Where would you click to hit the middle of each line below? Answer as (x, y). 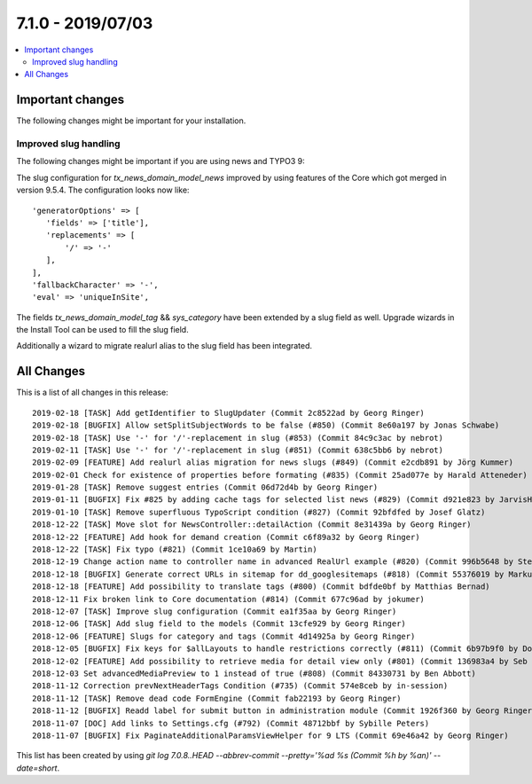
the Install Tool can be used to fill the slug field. (103, 330)
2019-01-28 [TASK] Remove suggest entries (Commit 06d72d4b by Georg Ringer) (205, 487)
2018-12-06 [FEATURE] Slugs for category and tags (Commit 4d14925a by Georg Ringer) (224, 636)
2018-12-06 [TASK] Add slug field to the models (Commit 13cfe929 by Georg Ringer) (219, 624)
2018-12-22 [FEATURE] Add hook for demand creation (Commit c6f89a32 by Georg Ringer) (226, 537)
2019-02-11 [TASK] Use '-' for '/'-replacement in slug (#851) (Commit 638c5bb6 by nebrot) (238, 450)
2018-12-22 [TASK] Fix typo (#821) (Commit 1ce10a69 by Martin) (175, 549)
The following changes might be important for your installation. (131, 121)
